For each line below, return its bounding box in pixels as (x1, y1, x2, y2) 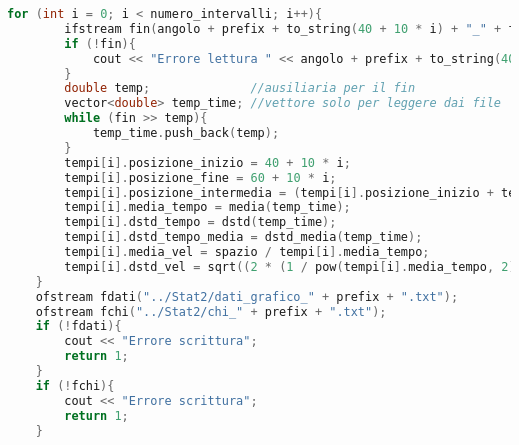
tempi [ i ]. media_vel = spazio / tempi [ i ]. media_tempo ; (64, 245, 430, 259)
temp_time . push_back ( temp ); (92, 126, 280, 140)
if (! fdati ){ (35, 319, 122, 334)
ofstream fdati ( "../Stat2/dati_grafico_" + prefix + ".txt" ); (35, 289, 459, 304)
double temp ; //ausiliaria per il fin (64, 81, 416, 96)
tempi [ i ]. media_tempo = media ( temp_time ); (64, 200, 351, 215)
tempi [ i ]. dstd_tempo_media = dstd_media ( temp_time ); (64, 230, 423, 245)
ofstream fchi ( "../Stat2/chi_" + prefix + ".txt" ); (35, 304, 387, 319)
